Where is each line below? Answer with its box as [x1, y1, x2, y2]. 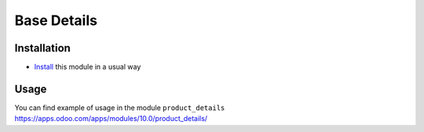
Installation [14, 41, 71, 55]
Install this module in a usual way [34, 62, 141, 72]
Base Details [14, 12, 98, 29]
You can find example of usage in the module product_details [14, 102, 225, 112]
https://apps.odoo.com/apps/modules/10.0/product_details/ [14, 114, 208, 123]
